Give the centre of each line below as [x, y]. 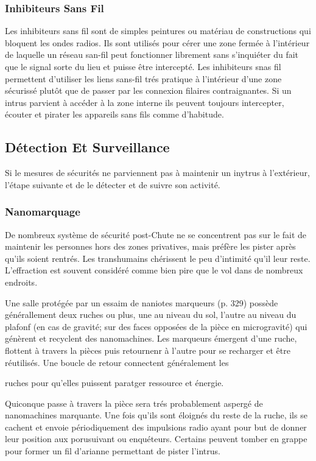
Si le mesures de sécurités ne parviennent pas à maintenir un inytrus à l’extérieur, [157, 173]
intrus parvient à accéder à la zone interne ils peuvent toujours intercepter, [145, 102]
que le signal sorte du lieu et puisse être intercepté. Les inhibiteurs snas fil [143, 66]
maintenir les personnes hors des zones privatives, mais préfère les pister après [150, 246]
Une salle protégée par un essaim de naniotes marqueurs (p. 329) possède [142, 302]
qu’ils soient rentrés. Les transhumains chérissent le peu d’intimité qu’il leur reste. [158, 258]
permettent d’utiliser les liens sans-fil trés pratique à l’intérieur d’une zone [143, 78]
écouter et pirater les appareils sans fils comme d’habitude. [114, 114]
